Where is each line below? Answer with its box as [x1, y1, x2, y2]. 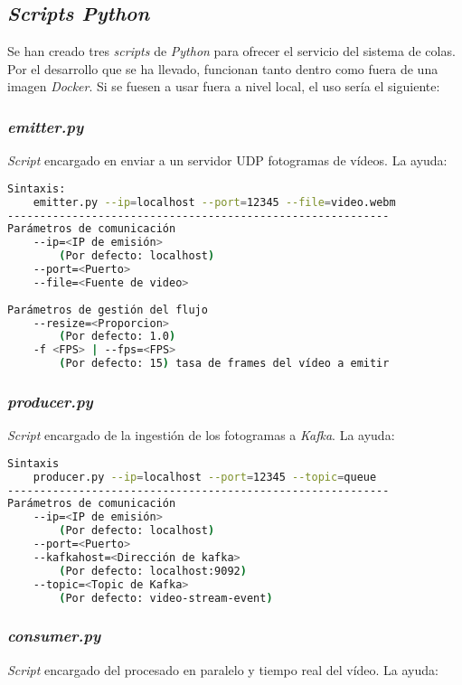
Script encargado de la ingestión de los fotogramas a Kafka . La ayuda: [7, 426, 395, 445]
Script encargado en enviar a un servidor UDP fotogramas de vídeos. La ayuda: [7, 151, 448, 170]
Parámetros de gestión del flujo [7, 303, 208, 316]
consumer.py [7, 624, 101, 647]
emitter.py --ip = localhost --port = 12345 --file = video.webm [33, 195, 396, 209]
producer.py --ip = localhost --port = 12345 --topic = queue [33, 470, 377, 483]
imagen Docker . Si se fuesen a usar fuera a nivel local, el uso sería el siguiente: [7, 77, 440, 96]
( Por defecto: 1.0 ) [59, 330, 176, 343]
